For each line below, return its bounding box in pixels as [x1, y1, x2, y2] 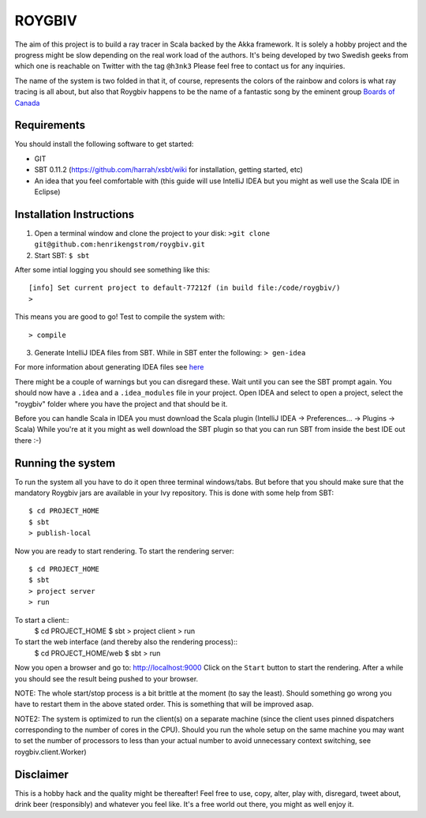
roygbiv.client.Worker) [14, 747, 87, 756]
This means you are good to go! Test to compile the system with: [14, 312, 225, 321]
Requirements [14, 118, 86, 132]
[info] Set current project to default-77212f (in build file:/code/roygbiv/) [28, 283, 341, 292]
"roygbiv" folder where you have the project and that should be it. [14, 399, 228, 408]
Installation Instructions [14, 208, 135, 221]
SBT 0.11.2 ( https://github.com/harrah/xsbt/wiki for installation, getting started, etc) [34, 165, 304, 174]
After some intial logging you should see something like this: [14, 265, 211, 275]
